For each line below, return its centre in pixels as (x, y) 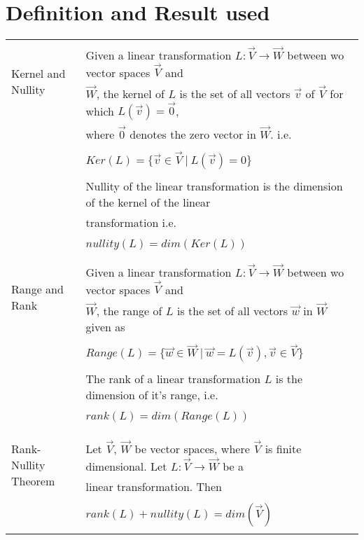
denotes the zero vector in (193, 134)
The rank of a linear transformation (173, 379)
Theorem (33, 480)
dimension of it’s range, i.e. (152, 395)
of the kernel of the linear (148, 202)
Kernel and (38, 73)
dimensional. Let (126, 466)
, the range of (129, 310)
